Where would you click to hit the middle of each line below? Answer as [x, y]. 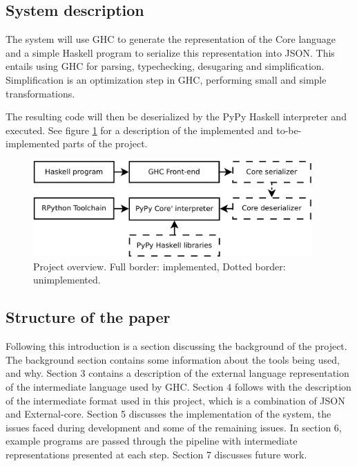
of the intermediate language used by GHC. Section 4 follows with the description [178, 386]
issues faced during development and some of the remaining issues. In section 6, [174, 427]
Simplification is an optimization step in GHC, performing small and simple [166, 79]
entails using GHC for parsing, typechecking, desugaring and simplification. [165, 66]
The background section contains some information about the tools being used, [173, 359]
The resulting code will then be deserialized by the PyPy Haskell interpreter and [176, 116]
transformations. [40, 93]
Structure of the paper [88, 317]
